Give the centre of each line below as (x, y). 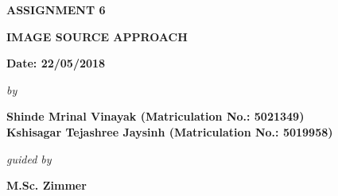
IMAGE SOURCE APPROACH (97, 36)
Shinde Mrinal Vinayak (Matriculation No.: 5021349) (155, 116)
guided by (29, 158)
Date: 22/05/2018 (56, 63)
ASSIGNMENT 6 (56, 10)
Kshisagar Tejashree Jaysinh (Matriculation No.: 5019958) (170, 131)
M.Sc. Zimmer (47, 185)
